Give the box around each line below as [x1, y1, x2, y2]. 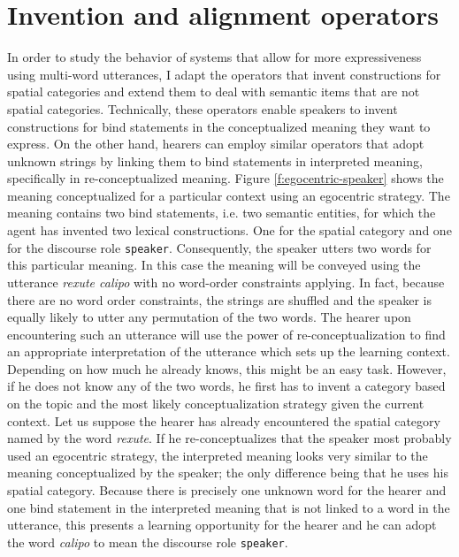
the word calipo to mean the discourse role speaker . [7, 532, 288, 551]
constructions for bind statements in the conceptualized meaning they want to [7, 117, 431, 135]
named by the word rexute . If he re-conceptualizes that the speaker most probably [7, 429, 452, 447]
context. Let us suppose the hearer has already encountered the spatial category [7, 411, 440, 430]
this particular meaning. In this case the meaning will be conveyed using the [7, 256, 421, 274]
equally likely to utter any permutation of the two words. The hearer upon [7, 308, 411, 326]
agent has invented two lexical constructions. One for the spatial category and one [7, 221, 452, 240]
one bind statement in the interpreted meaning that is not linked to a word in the [7, 498, 450, 516]
